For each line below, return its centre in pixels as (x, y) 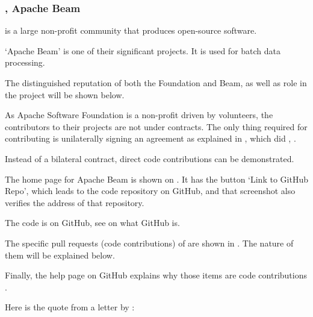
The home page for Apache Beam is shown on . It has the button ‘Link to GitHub (156, 179)
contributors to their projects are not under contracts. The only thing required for (156, 126)
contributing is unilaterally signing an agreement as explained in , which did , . (150, 138)
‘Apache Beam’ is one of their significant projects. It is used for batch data (143, 50)
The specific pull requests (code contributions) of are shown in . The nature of (149, 243)
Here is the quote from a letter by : (70, 307)
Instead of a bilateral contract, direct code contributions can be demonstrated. (150, 158)
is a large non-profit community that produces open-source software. (131, 30)
